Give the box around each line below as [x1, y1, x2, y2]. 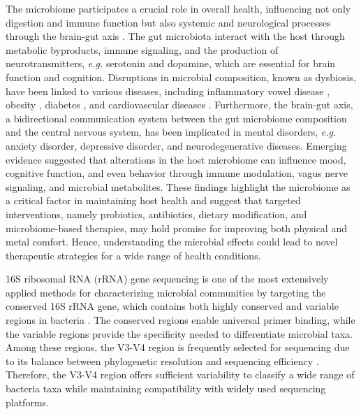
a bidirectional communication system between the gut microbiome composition [6, 110, 347, 125]
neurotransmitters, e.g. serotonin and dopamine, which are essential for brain [6, 56, 336, 71]
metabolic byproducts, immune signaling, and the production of [6, 42, 279, 57]
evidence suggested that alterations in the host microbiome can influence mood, [6, 152, 346, 166]
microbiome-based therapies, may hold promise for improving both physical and [6, 220, 347, 235]
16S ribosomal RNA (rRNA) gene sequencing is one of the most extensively [6, 271, 329, 286]
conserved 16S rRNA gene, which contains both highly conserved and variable [6, 299, 339, 313]
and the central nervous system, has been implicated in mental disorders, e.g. [6, 124, 337, 139]
